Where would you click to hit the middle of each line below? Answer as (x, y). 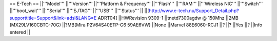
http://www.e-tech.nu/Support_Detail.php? (194, 11)
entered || (20, 32)
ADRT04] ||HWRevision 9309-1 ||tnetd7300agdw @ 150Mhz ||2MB (168, 18)
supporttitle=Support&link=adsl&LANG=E (53, 18)
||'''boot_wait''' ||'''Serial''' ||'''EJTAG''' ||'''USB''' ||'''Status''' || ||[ (79, 11)
